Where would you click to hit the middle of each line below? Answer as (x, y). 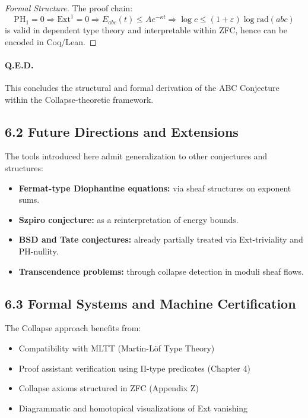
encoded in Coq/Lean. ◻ (51, 41)
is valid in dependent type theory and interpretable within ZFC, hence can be (146, 30)
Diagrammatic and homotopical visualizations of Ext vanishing (133, 408)
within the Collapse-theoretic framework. (79, 99)
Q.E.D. (19, 65)
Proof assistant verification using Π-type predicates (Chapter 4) (134, 368)
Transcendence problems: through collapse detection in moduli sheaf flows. (161, 271)
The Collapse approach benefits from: (73, 328)
